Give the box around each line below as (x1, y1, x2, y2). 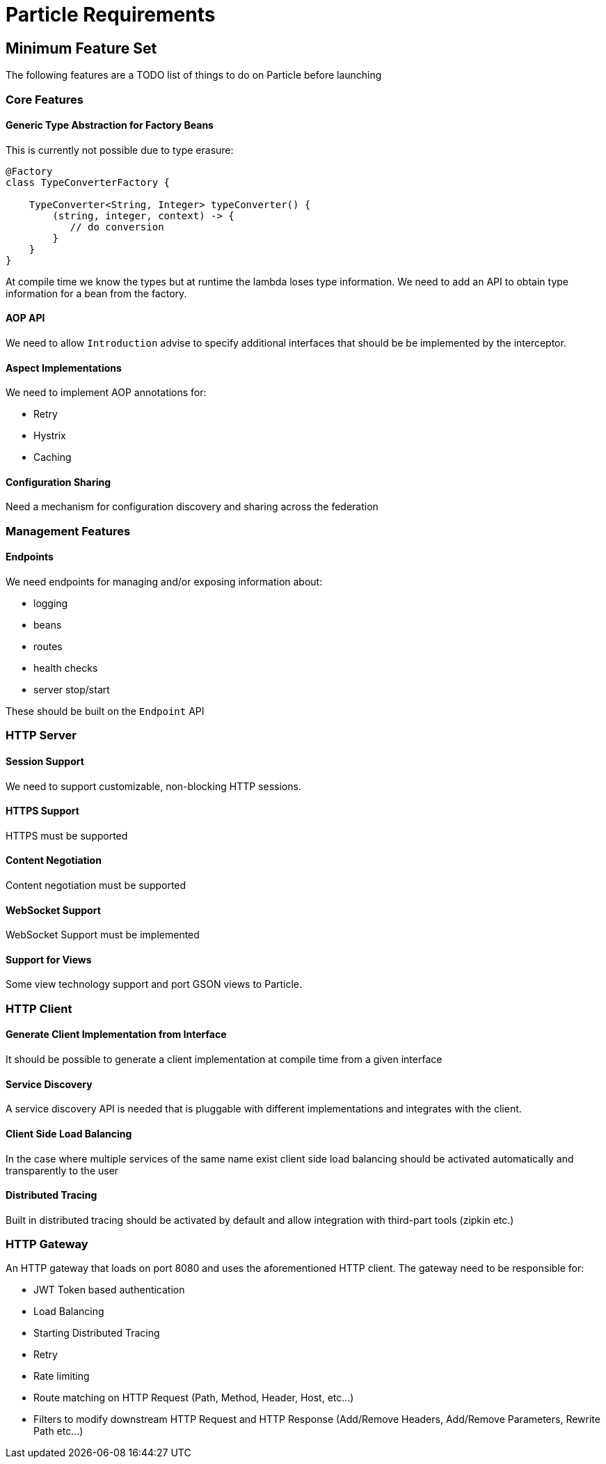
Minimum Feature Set (6, 39, 157, 57)
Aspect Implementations (6, 361, 122, 374)
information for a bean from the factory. (6, 287, 187, 299)
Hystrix (33, 430, 66, 442)
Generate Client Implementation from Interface (6, 1028, 227, 1041)
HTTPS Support (6, 805, 79, 817)
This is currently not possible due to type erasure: (6, 143, 234, 156)
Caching (33, 451, 72, 464)
